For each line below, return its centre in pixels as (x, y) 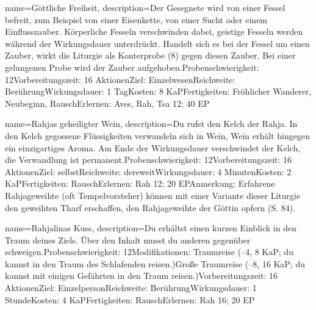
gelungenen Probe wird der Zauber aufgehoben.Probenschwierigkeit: (132, 67)
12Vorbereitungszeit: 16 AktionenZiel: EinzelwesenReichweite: (120, 79)
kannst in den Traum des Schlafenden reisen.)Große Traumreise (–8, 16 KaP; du (155, 263)
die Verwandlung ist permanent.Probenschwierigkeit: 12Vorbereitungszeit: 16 (149, 160)
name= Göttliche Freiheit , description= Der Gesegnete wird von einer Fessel (145, 7)
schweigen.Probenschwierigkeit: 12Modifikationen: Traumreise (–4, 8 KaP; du (149, 252)
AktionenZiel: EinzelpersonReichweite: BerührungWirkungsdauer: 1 (131, 288)
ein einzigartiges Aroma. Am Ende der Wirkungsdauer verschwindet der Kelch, (153, 147)
